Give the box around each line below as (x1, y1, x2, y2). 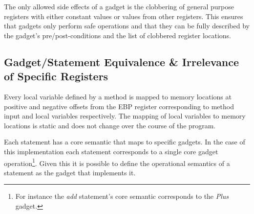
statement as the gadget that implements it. (4, 167, 136, 177)
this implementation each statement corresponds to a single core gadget (4, 146, 218, 156)
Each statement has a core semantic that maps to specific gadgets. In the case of (4, 137, 245, 147)
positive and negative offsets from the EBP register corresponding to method (4, 101, 234, 111)
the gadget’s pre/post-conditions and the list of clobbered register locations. (4, 30, 231, 40)
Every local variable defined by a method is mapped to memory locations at (4, 91, 232, 101)
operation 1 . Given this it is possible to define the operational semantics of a (4, 156, 230, 168)
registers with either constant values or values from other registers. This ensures (4, 11, 243, 21)
